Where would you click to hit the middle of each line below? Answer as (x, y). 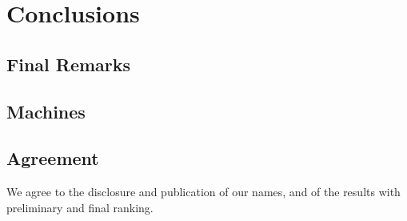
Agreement (53, 158)
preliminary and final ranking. (80, 207)
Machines (46, 111)
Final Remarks (69, 64)
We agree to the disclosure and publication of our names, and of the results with (203, 192)
